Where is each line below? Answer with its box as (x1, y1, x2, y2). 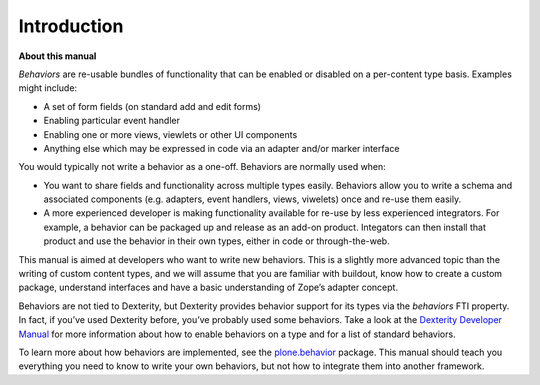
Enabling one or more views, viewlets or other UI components (43, 128, 298, 140)
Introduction (18, 15, 124, 37)
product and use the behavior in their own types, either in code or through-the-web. (43, 235, 390, 247)
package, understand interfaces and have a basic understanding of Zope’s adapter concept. (18, 281, 399, 294)
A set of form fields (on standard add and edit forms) (43, 100, 262, 112)
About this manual (18, 50, 97, 62)
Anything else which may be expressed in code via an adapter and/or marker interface (43, 142, 400, 154)
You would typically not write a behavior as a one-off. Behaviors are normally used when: (18, 161, 387, 173)
